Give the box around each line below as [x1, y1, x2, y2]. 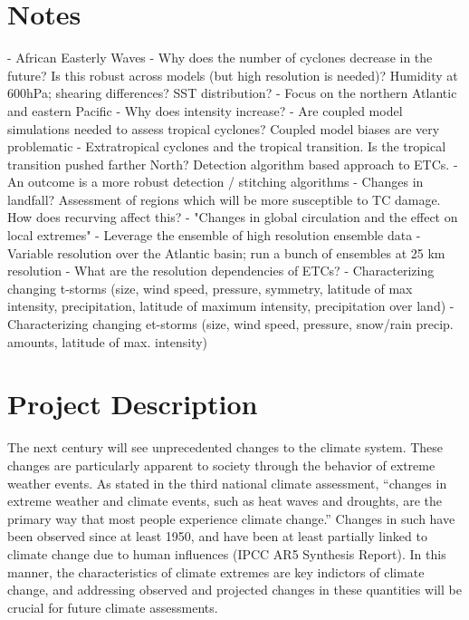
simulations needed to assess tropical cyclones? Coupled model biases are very [7, 119, 440, 138]
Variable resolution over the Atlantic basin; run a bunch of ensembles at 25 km [7, 243, 445, 262]
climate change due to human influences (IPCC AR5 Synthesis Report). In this [7, 544, 446, 563]
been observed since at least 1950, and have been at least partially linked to [7, 527, 427, 546]
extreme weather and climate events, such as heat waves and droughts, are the [7, 491, 442, 510]
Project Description [7, 385, 258, 422]
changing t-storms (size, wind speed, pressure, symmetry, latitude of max [7, 278, 413, 297]
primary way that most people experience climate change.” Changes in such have [7, 509, 455, 528]
